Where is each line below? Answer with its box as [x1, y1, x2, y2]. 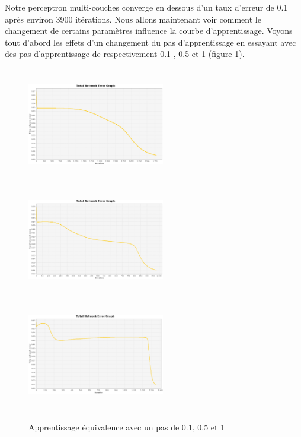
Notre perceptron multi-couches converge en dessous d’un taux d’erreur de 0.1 [5, 1, 288, 13]
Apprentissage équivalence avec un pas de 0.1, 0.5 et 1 [28, 420, 225, 433]
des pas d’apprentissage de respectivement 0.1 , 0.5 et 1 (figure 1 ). [5, 47, 245, 60]
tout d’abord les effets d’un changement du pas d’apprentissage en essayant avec [5, 36, 296, 48]
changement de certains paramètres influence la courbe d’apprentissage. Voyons [5, 24, 293, 37]
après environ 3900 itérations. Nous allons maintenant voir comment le [5, 12, 261, 25]
